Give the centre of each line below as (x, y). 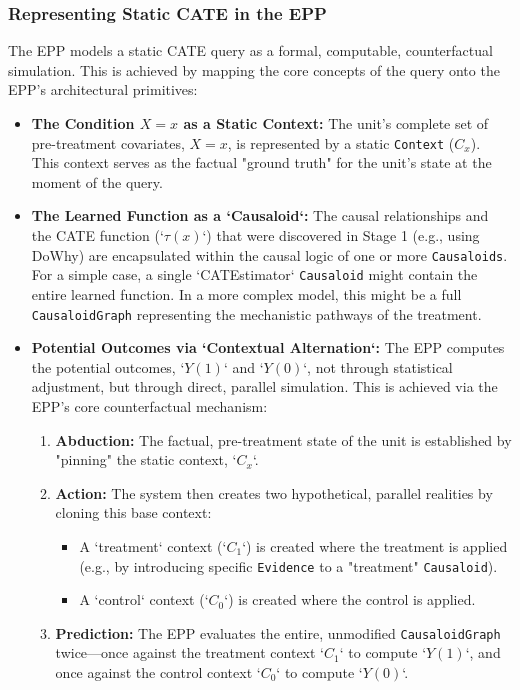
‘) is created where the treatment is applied (375, 545)
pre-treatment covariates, (108, 142)
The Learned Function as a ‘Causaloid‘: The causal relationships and (260, 215)
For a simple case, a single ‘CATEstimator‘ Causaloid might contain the (254, 274)
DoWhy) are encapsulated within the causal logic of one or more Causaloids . (269, 254)
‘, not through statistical (378, 366)
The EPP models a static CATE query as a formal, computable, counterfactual (250, 50)
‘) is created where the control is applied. (350, 599)
